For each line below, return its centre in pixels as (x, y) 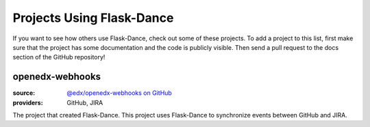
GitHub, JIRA (85, 102)
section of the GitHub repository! (59, 57)
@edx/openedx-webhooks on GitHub (120, 93)
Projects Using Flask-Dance (93, 18)
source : (24, 93)
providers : (28, 102)
